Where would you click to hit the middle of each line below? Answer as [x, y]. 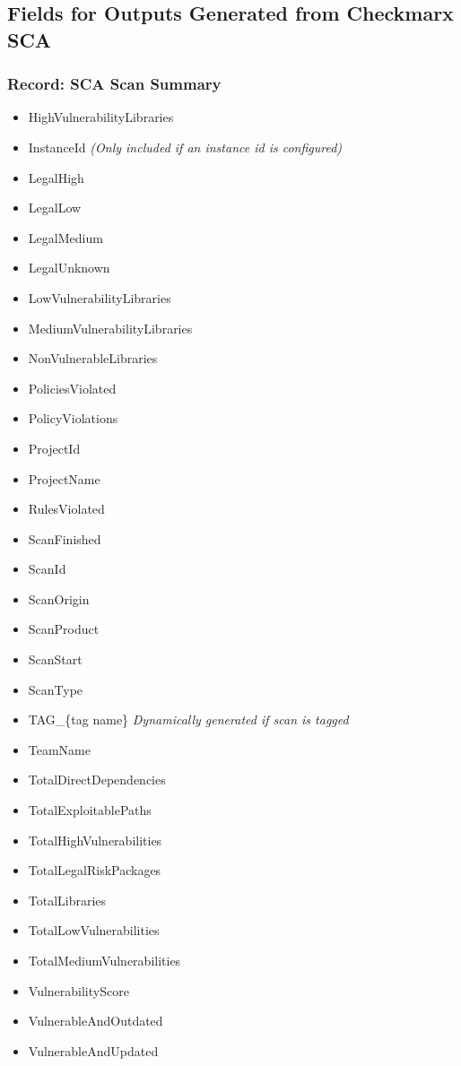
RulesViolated [66, 509]
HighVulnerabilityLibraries [101, 117]
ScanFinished [65, 538]
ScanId [47, 569]
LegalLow [55, 208]
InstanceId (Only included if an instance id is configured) [185, 147]
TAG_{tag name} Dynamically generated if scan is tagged [188, 719]
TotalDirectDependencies [97, 780]
